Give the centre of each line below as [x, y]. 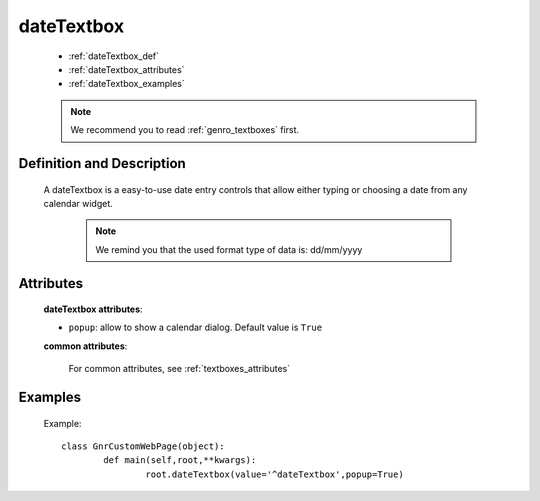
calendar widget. [78, 203]
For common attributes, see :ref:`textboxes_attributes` [179, 369]
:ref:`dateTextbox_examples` [126, 84]
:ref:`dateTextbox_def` [114, 56]
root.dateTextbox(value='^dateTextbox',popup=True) [274, 474]
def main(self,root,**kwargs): [180, 460]
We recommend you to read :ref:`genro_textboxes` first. [185, 130]
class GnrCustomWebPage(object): [143, 446]
